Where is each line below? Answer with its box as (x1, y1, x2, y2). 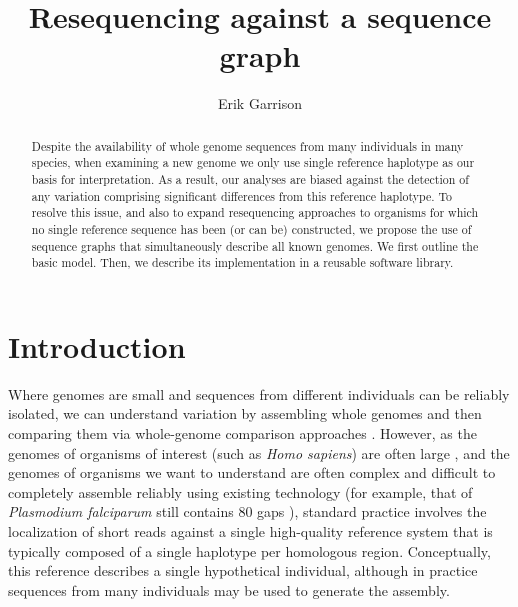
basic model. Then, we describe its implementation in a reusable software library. (31, 254, 454, 271)
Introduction (8, 325, 186, 366)
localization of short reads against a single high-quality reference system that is (8, 521, 493, 542)
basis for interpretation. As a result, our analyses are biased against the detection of (31, 171, 469, 188)
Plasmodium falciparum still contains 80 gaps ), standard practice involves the (8, 501, 487, 522)
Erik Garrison (217, 93, 303, 114)
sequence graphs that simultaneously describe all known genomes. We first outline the (31, 237, 479, 254)
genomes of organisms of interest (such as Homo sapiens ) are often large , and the (8, 442, 510, 463)
